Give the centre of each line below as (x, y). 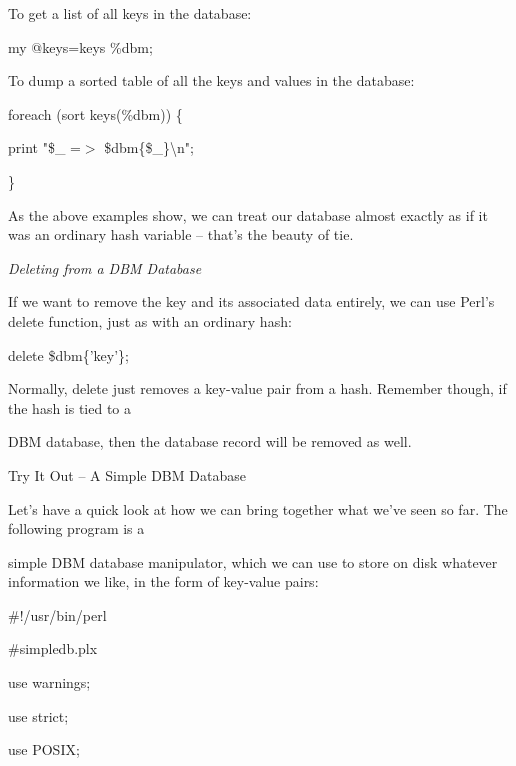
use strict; (38, 715)
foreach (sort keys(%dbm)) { (95, 113)
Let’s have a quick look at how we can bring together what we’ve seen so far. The (258, 508)
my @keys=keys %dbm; (80, 46)
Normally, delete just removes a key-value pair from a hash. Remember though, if (257, 388)
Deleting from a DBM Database (105, 267)
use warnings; (49, 682)
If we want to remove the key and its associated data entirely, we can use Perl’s (251, 301)
